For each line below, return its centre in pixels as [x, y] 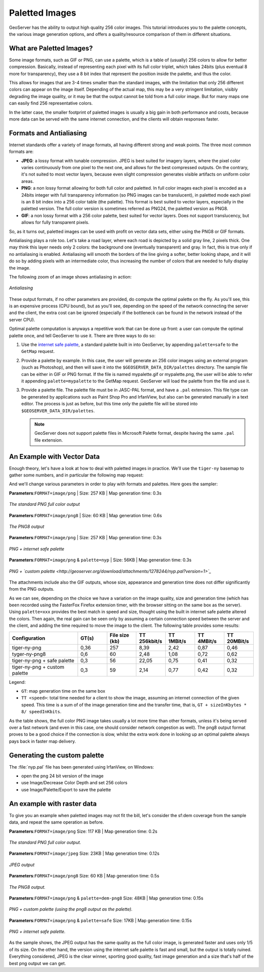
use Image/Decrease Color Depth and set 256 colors [74, 783]
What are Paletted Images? [51, 48]
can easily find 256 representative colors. [51, 103]
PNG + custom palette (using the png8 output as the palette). [71, 909]
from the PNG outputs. [32, 589]
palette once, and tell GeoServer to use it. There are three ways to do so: [82, 335]
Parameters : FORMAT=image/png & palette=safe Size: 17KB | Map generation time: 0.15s [100, 920]
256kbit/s [151, 641]
